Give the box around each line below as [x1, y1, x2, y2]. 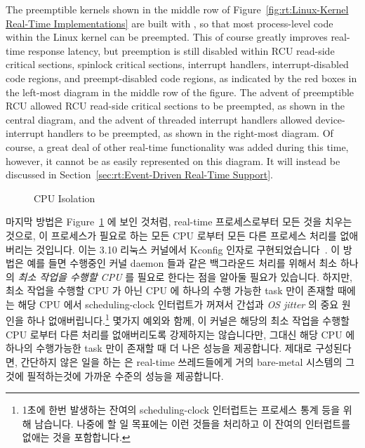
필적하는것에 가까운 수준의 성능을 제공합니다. [27, 368, 224, 383]
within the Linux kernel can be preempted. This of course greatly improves [6, 29, 328, 44]
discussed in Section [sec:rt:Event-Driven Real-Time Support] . [6, 167, 273, 182]
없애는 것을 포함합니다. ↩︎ [22, 430, 131, 444]
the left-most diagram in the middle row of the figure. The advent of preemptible [6, 84, 354, 99]
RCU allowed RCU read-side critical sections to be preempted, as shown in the [6, 98, 345, 113]
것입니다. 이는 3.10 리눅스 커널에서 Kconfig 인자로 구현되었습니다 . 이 [36, 242, 340, 256]
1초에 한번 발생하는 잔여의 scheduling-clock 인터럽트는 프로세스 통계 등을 [22, 402, 340, 417]
